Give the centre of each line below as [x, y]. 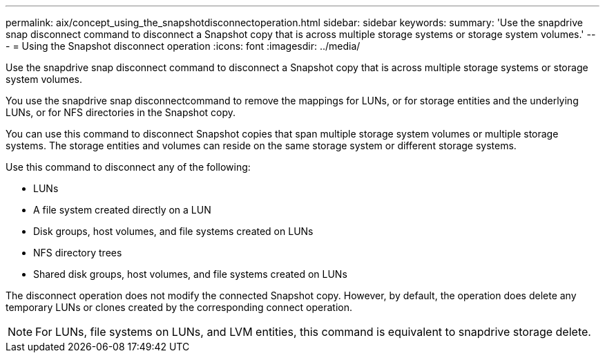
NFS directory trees [78, 253]
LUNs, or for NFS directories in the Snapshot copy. [121, 112]
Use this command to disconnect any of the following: [128, 167]
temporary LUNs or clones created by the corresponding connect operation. [179, 307]
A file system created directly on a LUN [122, 210]
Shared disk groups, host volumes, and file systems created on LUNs [190, 274]
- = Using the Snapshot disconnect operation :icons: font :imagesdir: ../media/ [183, 46]
